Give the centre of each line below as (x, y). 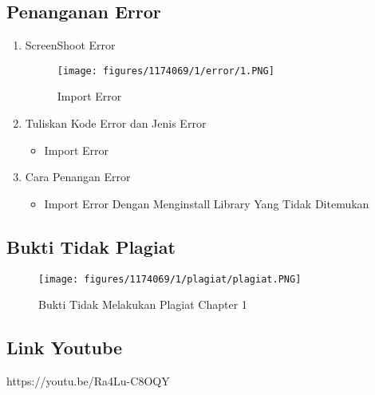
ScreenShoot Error (70, 45)
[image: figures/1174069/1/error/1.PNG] (166, 71)
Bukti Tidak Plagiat (91, 246)
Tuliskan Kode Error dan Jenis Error (116, 123)
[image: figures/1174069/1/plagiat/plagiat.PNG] (170, 279)
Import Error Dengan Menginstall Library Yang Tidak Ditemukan (207, 203)
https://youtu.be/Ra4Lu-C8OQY (88, 381)
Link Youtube (65, 348)
